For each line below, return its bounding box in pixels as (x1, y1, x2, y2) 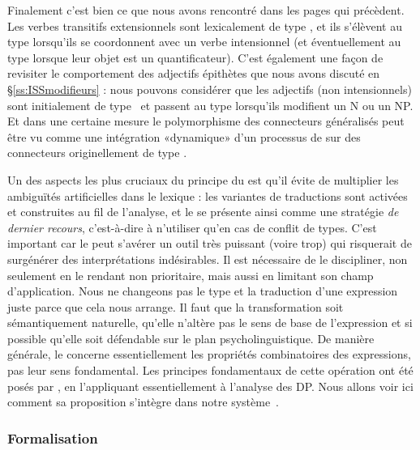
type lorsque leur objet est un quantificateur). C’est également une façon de (7, 49, 384, 66)
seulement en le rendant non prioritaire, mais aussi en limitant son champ (7, 266, 374, 283)
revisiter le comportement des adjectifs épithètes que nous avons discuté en (7, 65, 380, 82)
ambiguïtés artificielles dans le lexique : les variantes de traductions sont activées (7, 187, 408, 204)
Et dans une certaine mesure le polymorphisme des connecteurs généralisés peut (7, 112, 405, 129)
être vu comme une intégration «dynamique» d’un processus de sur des (7, 128, 361, 145)
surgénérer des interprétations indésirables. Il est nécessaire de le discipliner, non (7, 250, 408, 267)
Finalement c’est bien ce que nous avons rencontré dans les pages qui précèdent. (7, 2, 405, 18)
